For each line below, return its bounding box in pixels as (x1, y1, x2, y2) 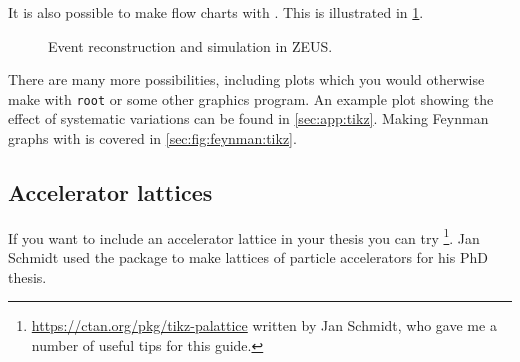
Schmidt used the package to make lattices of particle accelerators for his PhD (8, 247, 488, 268)
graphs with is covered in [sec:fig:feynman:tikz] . (8, 128, 297, 149)
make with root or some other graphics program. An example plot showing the (8, 88, 494, 109)
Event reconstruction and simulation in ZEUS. (48, 35, 333, 56)
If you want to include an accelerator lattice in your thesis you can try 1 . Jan (8, 224, 480, 248)
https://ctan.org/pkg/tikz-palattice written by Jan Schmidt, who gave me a (31, 315, 497, 336)
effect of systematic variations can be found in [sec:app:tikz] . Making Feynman (8, 108, 489, 129)
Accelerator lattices (8, 177, 213, 208)
